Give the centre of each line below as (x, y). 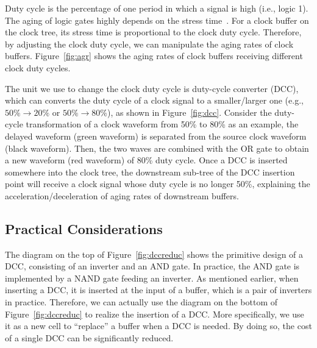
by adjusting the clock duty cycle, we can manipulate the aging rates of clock (149, 44)
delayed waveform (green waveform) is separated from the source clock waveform (156, 136)
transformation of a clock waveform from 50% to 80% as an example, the (162, 124)
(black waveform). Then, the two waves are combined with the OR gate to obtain (157, 148)
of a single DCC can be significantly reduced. (89, 337)
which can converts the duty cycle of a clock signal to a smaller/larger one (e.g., (154, 100)
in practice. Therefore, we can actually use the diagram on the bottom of (141, 302)
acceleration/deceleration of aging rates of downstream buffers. (122, 195)
